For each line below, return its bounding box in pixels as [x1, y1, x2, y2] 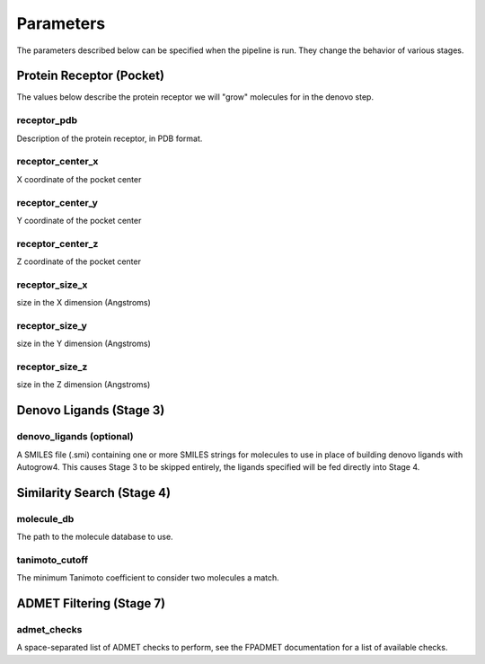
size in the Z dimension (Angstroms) [16, 379, 151, 390]
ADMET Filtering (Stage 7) [16, 596, 166, 611]
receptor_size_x [16, 279, 88, 291]
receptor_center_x [16, 155, 99, 168]
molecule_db [16, 512, 75, 525]
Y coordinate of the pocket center [16, 215, 142, 226]
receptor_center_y [16, 196, 99, 208]
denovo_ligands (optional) [16, 430, 134, 443]
